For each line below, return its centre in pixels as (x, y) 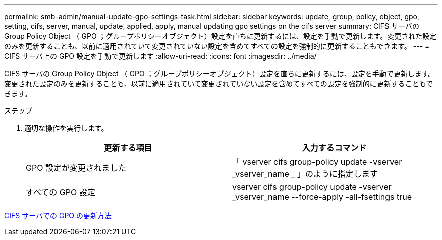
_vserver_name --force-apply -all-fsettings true (322, 197)
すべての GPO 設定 (61, 192)
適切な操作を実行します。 (66, 128)
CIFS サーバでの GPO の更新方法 (58, 216)
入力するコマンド (334, 148)
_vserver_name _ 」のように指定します (305, 174)
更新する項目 (128, 148)
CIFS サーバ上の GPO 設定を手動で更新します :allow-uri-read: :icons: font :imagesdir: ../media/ (160, 56)
